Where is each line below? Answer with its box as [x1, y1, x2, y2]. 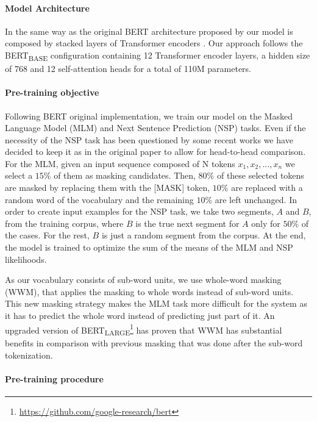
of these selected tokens [216, 169, 304, 182]
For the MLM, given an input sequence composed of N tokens [5, 157, 235, 170]
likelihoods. [5, 252, 47, 265]
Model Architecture [5, 1, 90, 14]
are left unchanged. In [215, 193, 297, 206]
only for [251, 216, 280, 229]
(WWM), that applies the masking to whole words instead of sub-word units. [5, 285, 294, 298]
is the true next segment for [135, 216, 240, 229]
